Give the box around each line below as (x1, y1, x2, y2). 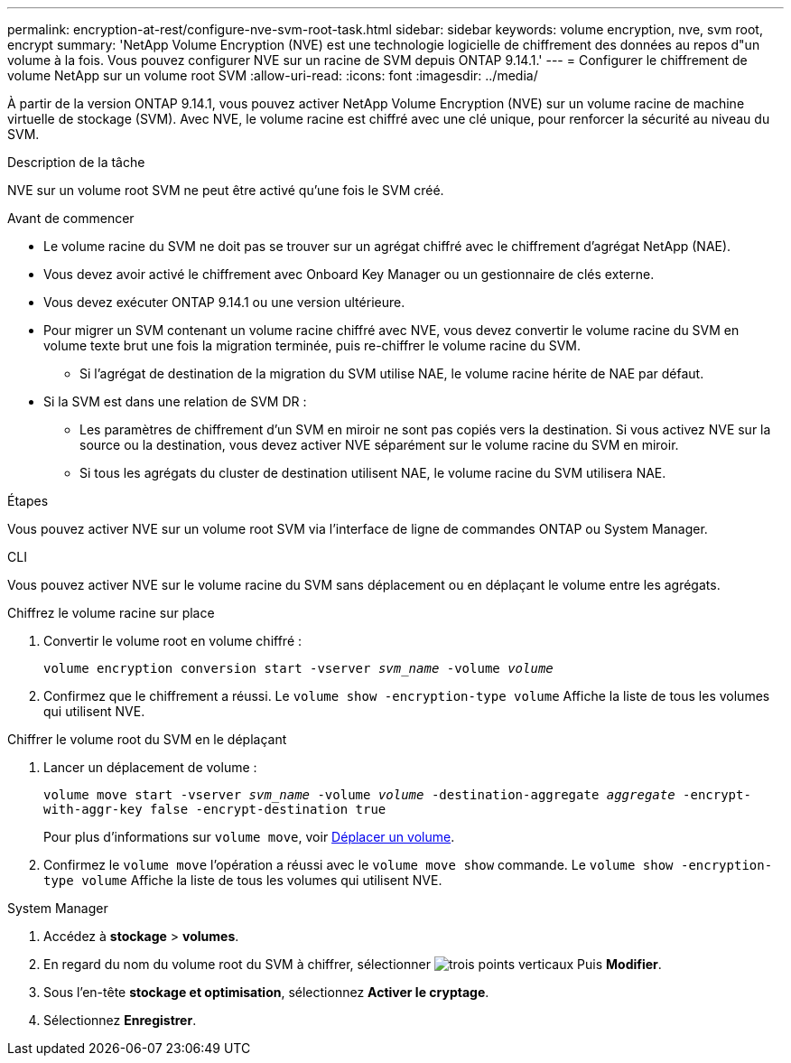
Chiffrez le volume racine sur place (7, 605, 215, 620)
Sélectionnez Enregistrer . (43, 1012, 197, 1028)
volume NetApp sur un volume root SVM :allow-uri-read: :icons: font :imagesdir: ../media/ (7, 68, 538, 83)
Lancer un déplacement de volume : (43, 760, 257, 775)
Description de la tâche (7, 154, 145, 170)
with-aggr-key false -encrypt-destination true (43, 802, 386, 816)
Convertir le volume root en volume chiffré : (43, 633, 302, 648)
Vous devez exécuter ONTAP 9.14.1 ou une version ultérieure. (43, 294, 405, 310)
